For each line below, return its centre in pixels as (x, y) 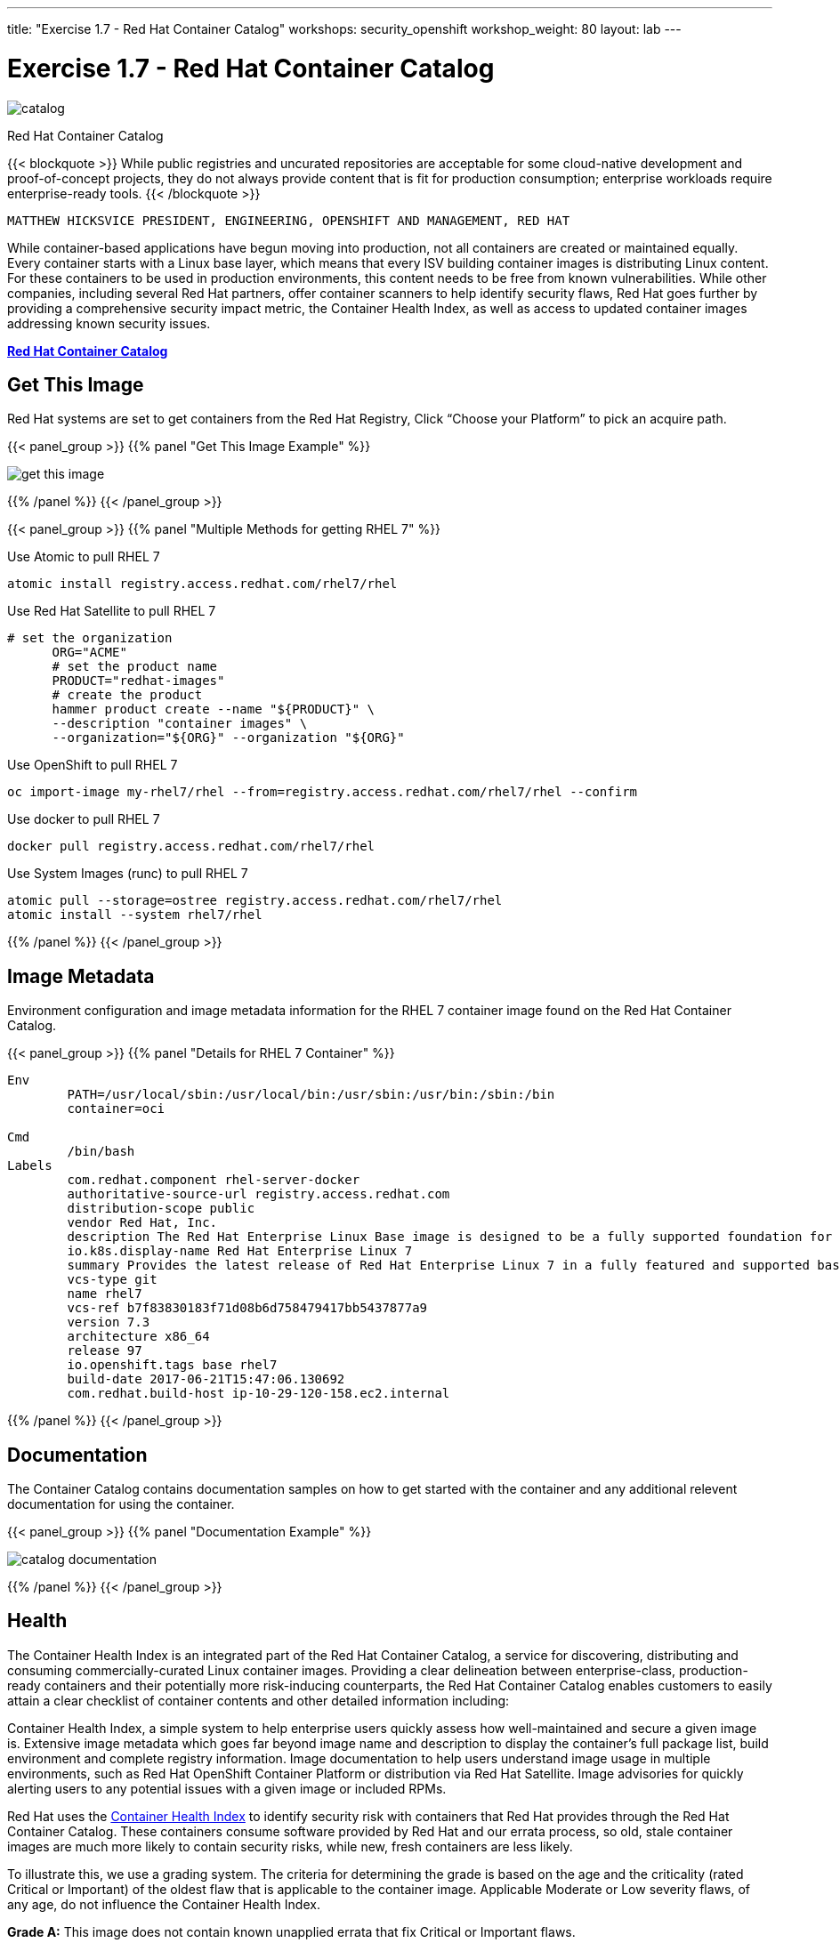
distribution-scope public (161, 1209)
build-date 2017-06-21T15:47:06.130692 (206, 1379)
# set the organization (90, 638)
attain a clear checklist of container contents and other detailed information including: (258, 1700)
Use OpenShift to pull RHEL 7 (93, 765)
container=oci (116, 1109)
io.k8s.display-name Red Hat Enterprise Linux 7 (240, 1251)
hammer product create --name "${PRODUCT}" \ (214, 709)
